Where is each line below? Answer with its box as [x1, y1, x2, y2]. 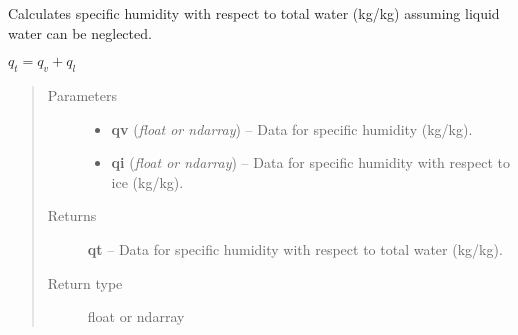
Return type [47, 272, 123, 293]
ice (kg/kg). [111, 171, 184, 192]
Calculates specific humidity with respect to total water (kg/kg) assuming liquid [8, 3, 500, 23]
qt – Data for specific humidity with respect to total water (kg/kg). [87, 238, 503, 259]
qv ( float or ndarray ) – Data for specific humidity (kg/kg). [111, 118, 473, 139]
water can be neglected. [8, 22, 152, 43]
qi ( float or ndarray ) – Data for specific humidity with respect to [111, 152, 510, 173]
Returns [47, 205, 97, 226]
